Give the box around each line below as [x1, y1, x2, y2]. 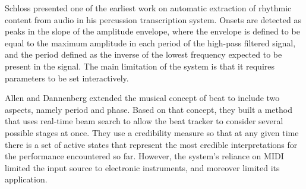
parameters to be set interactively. [5, 71, 129, 84]
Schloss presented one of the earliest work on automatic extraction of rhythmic [5, 2, 292, 14]
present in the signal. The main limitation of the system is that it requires [5, 59, 275, 72]
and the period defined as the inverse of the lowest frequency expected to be [5, 48, 282, 61]
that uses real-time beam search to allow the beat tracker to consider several [5, 115, 283, 127]
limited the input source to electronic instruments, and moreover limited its [5, 161, 280, 174]
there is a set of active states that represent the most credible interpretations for [5, 138, 298, 150]
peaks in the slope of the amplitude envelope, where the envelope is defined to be [5, 25, 300, 37]
